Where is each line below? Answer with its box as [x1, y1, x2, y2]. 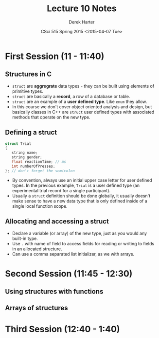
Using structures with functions [5, 287, 104, 296]
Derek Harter [69, 19, 95, 25]
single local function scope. [12, 203, 68, 209]
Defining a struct [5, 128, 57, 137]
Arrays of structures [5, 304, 68, 312]
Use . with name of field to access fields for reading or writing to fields [12, 240, 155, 246]
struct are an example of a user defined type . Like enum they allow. [12, 99, 147, 104]
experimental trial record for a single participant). [12, 187, 111, 193]
